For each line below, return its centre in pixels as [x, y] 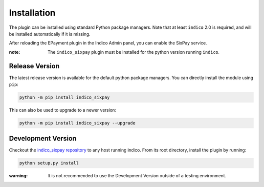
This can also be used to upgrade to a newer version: [63, 110]
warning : [18, 176]
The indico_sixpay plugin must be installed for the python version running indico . [133, 52]
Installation [32, 13]
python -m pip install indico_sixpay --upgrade [77, 123]
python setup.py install [49, 163]
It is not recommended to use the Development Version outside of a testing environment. [137, 176]
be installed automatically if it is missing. [50, 34]
